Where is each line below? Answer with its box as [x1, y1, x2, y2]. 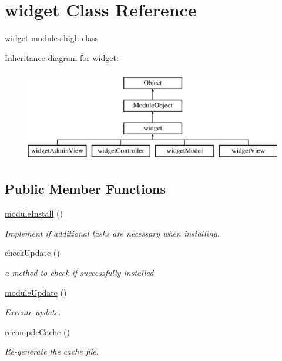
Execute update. [5, 306, 61, 318]
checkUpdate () [5, 247, 60, 259]
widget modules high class [5, 32, 99, 44]
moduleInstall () [5, 207, 63, 220]
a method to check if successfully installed [5, 266, 154, 279]
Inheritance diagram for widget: [5, 51, 119, 63]
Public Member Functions [5, 180, 166, 198]
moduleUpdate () [5, 286, 67, 298]
